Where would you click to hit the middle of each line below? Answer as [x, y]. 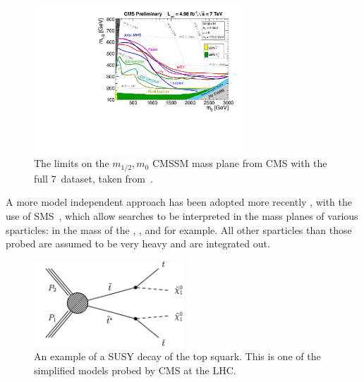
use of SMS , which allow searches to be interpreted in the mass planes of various [182, 215]
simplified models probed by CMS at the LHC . [135, 370]
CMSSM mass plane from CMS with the [239, 163]
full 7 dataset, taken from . [93, 178]
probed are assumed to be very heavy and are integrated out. [138, 244]
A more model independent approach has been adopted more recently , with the [179, 202]
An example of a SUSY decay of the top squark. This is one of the [177, 356]
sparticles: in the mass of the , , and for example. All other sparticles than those [179, 229]
